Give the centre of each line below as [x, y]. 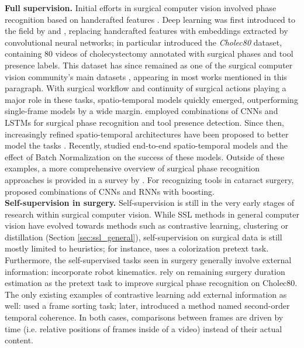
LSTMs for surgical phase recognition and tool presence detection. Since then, [144, 122]
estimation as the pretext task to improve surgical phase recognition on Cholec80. [151, 283]
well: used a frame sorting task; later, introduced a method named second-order [147, 306]
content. [19, 340]
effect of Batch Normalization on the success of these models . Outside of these [145, 156]
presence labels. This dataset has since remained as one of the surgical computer [149, 65]
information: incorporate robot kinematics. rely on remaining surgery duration [145, 271]
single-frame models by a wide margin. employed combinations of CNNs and [141, 111]
